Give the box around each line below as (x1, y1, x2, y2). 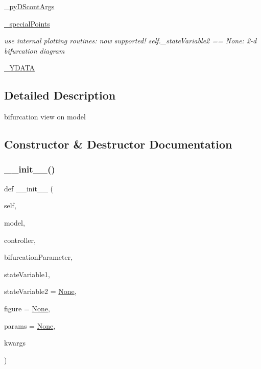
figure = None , (4, 303, 50, 313)
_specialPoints (4, 18, 50, 29)
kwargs (4, 337, 26, 348)
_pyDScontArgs (4, 1, 55, 11)
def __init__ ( (4, 183, 54, 193)
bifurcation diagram (4, 45, 65, 56)
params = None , (4, 320, 56, 331)
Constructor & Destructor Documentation (4, 136, 232, 152)
